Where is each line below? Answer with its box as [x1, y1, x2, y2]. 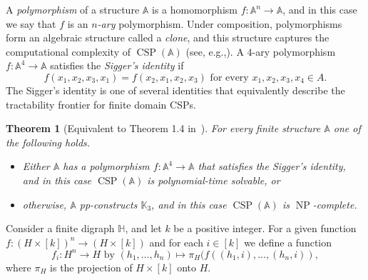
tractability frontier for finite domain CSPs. [6, 96, 196, 111]
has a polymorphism [63, 159, 150, 174]
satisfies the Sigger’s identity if [50, 58, 184, 73]
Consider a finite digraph [6, 221, 115, 236]
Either [22, 159, 50, 174]
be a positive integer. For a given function [173, 221, 357, 236]
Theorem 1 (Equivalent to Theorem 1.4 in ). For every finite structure [6, 121, 321, 136]
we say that [6, 16, 56, 31]
